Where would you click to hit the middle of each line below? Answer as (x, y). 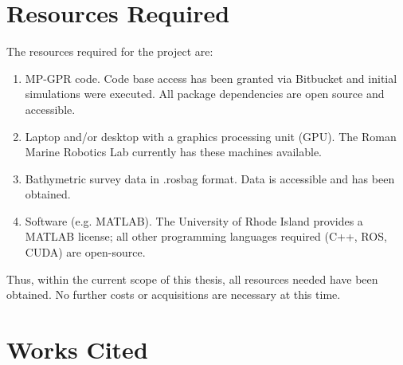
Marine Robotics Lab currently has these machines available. (173, 152)
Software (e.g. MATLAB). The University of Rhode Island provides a (194, 220)
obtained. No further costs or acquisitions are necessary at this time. (174, 294)
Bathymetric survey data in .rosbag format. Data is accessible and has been (210, 178)
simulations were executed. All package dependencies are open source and (205, 94)
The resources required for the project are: (110, 51)
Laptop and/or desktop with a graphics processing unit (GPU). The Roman (211, 136)
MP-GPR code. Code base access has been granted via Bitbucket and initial (211, 78)
